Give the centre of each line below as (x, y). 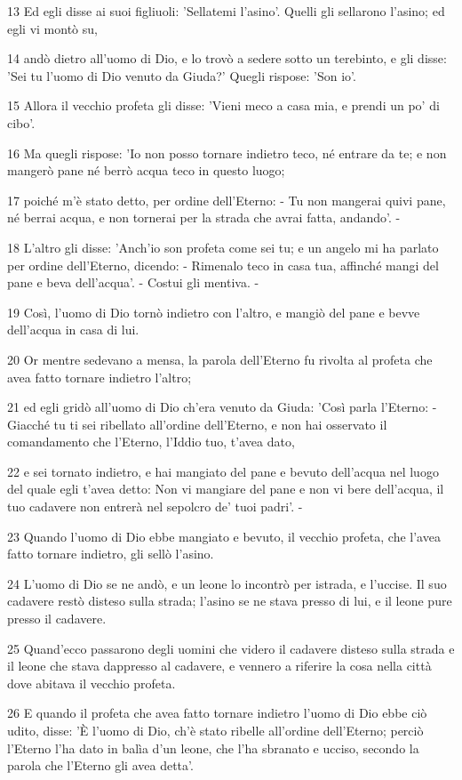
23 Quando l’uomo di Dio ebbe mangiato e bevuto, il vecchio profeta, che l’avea (224, 536)
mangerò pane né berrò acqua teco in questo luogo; (146, 170)
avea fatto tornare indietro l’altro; (100, 377)
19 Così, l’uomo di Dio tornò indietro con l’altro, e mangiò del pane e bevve (214, 312)
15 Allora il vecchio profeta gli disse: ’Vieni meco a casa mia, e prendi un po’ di (223, 105)
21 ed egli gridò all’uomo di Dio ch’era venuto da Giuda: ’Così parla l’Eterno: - (222, 407)
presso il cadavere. (57, 619)
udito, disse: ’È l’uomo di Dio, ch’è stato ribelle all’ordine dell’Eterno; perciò (215, 730)
